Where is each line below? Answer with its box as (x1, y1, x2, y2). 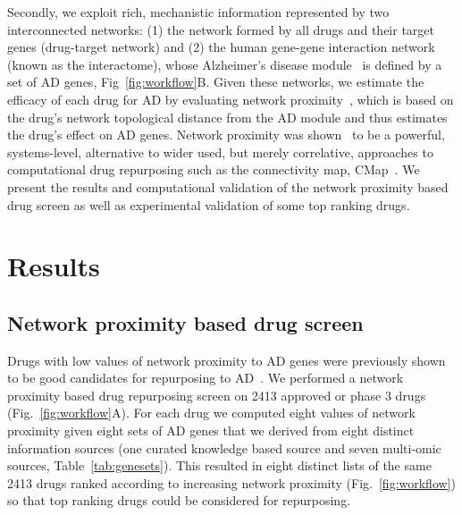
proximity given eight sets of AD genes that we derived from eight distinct (7, 421, 415, 440)
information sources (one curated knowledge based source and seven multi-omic (7, 438, 441, 457)
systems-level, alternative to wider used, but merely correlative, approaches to (7, 142, 433, 161)
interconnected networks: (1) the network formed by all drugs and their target (7, 20, 434, 38)
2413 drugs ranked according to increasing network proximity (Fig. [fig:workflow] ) (7, 473, 456, 492)
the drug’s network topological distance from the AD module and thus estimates (7, 107, 448, 126)
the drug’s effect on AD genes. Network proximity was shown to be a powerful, (7, 125, 445, 144)
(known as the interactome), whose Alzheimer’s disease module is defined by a (7, 55, 442, 73)
